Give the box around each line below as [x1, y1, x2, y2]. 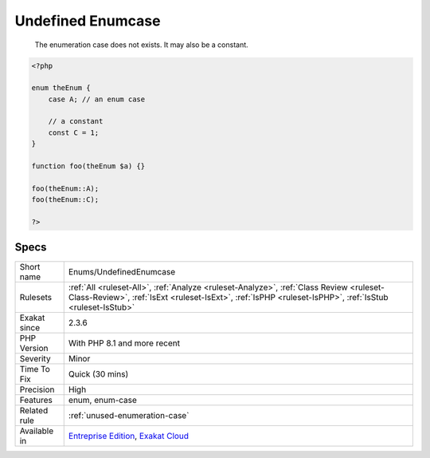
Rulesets [19, 291, 52, 302]
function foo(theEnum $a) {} [31, 162, 146, 171]
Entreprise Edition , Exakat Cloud [68, 430, 190, 441]
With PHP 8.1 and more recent [68, 338, 181, 349]
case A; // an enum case [48, 94, 146, 104]
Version [19, 342, 49, 353]
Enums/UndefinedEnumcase [68, 266, 176, 277]
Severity [19, 353, 51, 364]
